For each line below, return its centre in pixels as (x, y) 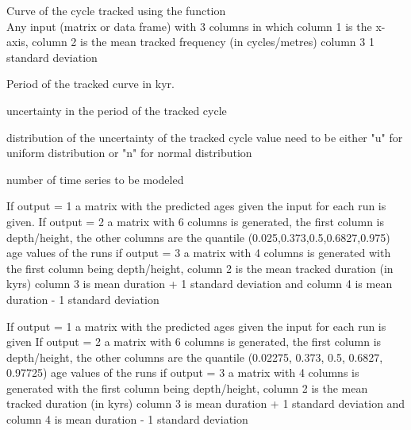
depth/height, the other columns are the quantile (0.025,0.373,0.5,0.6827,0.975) (198, 237)
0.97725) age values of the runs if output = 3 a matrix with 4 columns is (183, 372)
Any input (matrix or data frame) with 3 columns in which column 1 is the (189, 26)
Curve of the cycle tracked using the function (116, 10)
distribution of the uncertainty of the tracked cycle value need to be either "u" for (205, 137)
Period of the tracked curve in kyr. (90, 84)
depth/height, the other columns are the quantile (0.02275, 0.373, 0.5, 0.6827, (195, 357)
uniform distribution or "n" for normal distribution (129, 153)
